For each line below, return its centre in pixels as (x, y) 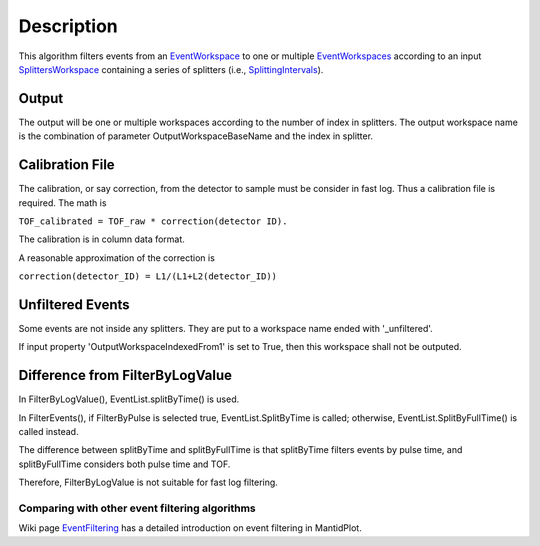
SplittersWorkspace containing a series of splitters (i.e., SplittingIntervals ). (171, 69)
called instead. (48, 432)
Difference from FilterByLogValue (125, 375)
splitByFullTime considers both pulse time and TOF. (124, 464)
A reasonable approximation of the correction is (116, 257)
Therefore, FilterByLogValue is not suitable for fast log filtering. (148, 482)
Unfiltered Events (74, 304)
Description (68, 26)
